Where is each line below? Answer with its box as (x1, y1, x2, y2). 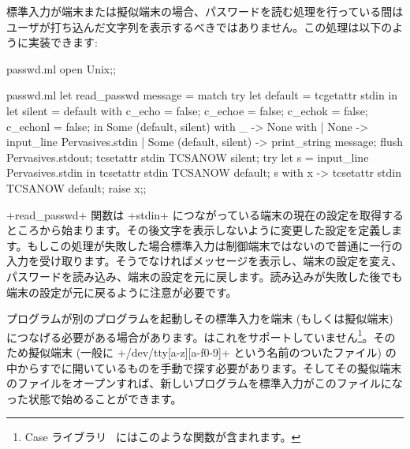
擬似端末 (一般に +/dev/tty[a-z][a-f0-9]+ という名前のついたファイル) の (28, 343, 397, 360)
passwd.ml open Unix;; (6, 60, 117, 77)
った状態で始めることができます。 (6, 390, 182, 406)
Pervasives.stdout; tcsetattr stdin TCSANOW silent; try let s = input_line (6, 148, 369, 165)
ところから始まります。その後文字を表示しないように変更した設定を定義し (6, 222, 392, 238)
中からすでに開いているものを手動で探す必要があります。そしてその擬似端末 (6, 359, 402, 376)
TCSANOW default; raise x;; (6, 179, 147, 196)
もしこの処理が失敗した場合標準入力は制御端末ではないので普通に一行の (27, 237, 403, 253)
